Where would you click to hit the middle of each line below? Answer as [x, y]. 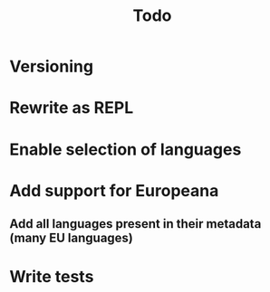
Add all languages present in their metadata [135, 224]
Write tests [52, 277]
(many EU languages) [72, 238]
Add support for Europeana [114, 190]
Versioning [51, 66]
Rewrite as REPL [72, 108]
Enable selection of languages [125, 149]
